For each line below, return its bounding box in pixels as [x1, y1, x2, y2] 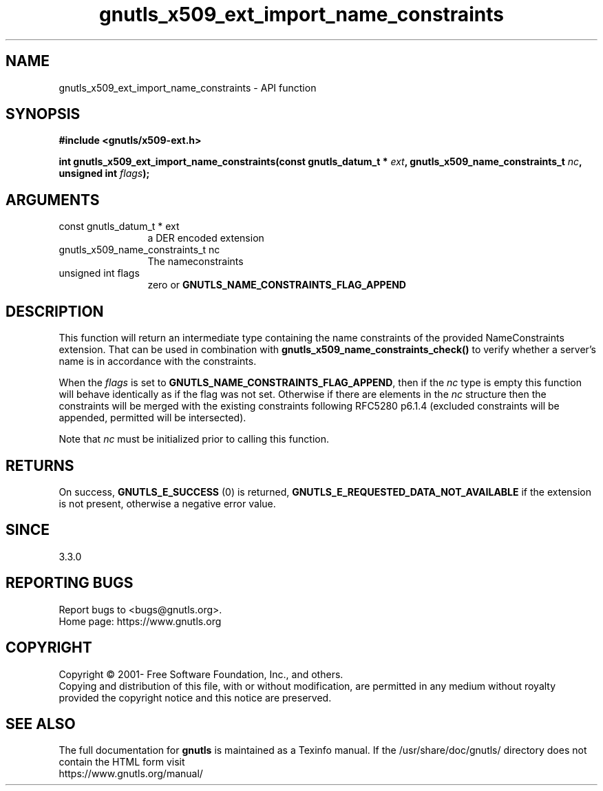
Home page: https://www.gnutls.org [59, 615, 222, 627]
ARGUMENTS [6, 191, 100, 209]
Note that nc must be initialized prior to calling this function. [59, 433, 330, 445]
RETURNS [6, 456, 74, 474]
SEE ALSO [6, 715, 76, 732]
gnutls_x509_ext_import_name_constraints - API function [59, 81, 317, 94]
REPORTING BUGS [6, 574, 134, 592]
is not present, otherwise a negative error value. [59, 497, 276, 509]
